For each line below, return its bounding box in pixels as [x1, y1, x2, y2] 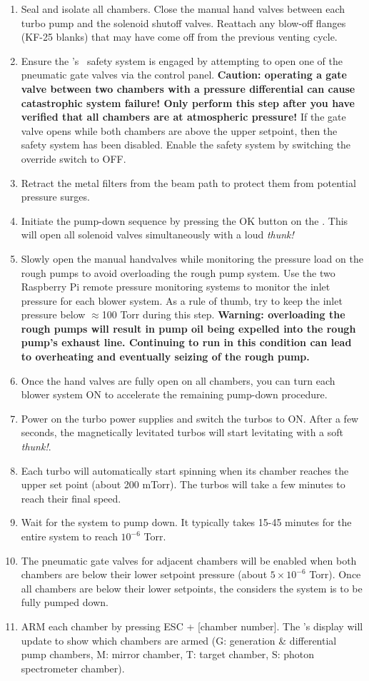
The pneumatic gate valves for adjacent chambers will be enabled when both [21, 553, 357, 567]
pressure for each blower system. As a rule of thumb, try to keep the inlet [21, 293, 343, 308]
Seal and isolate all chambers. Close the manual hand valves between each [21, 1, 345, 16]
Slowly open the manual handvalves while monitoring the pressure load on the [21, 251, 363, 266]
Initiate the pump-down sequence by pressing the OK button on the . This [21, 213, 348, 228]
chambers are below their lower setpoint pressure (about [21, 567, 268, 582]
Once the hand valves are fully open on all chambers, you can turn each [21, 373, 335, 388]
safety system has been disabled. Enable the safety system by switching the [21, 137, 351, 152]
